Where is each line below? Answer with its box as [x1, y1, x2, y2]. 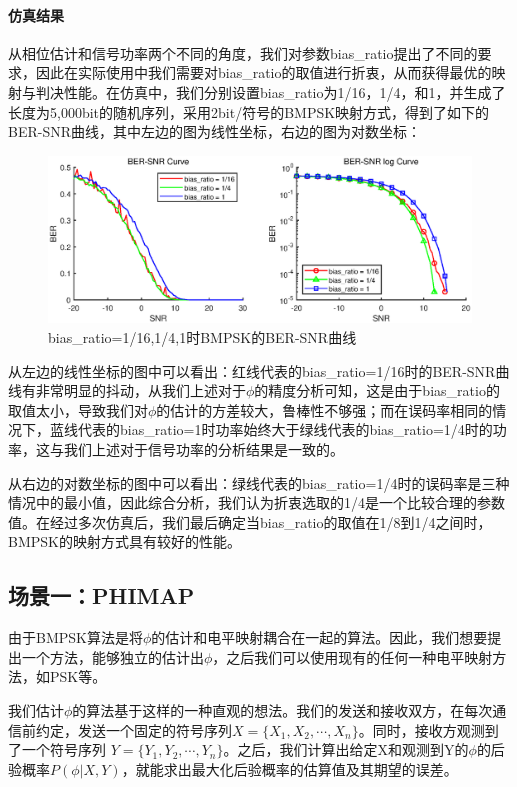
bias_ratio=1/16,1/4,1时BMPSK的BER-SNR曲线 [48, 327, 357, 348]
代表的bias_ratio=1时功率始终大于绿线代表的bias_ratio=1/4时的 [77, 419, 493, 440]
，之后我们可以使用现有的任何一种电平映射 [212, 646, 493, 667]
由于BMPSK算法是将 [8, 627, 143, 648]
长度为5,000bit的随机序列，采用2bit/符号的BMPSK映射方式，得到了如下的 [8, 101, 490, 122]
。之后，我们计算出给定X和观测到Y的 [223, 739, 469, 760]
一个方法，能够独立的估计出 [21, 646, 204, 667]
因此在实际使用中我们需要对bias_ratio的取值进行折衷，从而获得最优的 [35, 62, 492, 83]
